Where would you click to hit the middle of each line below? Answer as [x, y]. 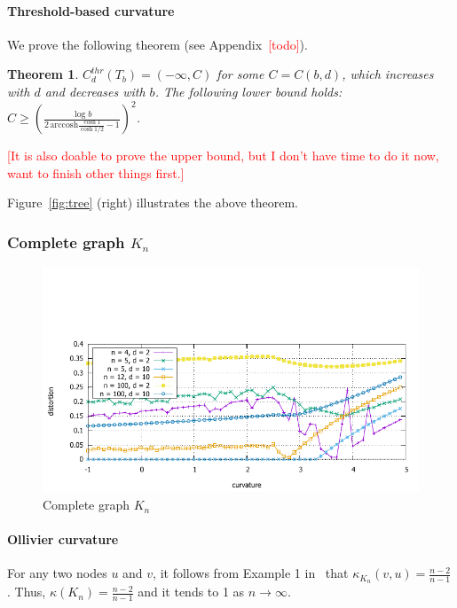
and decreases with [95, 91]
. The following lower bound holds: [248, 91]
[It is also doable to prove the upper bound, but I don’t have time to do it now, [223, 156]
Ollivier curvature [63, 539]
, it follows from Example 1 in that [251, 573]
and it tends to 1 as [191, 592]
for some [240, 74]
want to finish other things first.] [96, 172]
